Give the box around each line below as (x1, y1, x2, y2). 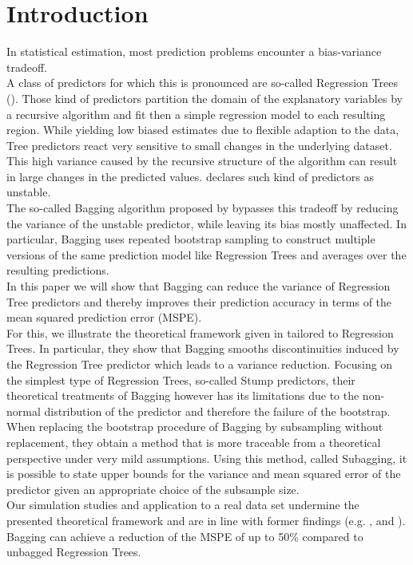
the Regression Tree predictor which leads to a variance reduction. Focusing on (6, 356, 393, 372)
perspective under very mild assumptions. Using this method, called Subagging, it (6, 449, 407, 466)
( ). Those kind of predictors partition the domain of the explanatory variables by (6, 89, 403, 106)
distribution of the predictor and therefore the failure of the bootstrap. (44, 402, 391, 419)
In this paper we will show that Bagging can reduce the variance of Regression (6, 278, 391, 294)
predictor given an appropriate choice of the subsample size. (6, 480, 300, 497)
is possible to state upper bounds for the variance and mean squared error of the (6, 465, 401, 482)
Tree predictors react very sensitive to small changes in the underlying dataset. (6, 136, 392, 153)
